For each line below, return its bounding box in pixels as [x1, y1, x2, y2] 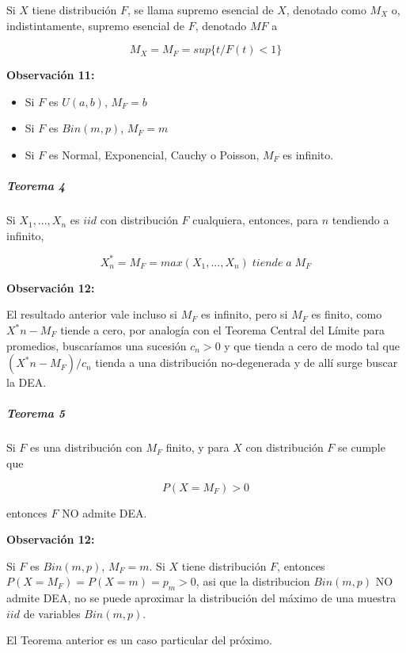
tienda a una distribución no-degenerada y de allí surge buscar [95, 354, 398, 371]
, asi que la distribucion [195, 573, 310, 590]
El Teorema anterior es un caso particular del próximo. [6, 632, 272, 648]
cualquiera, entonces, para [192, 212, 319, 228]
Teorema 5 [6, 405, 66, 422]
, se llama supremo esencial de [127, 2, 274, 17]
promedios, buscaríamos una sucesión [6, 337, 187, 353]
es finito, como [311, 306, 382, 323]
